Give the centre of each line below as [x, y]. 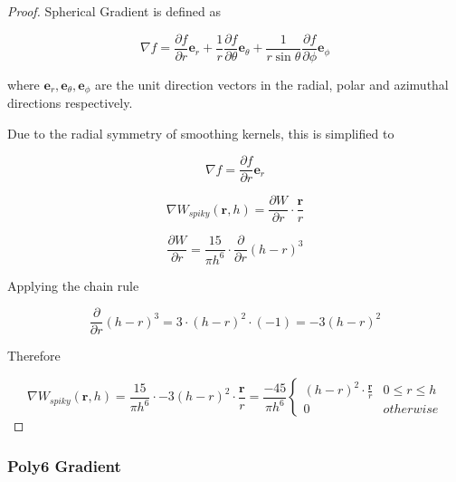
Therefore [34, 356]
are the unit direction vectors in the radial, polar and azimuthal [272, 84]
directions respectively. [70, 103]
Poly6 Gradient [64, 465]
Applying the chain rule [73, 285]
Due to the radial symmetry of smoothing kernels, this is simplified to [201, 133]
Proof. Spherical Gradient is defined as [114, 11]
